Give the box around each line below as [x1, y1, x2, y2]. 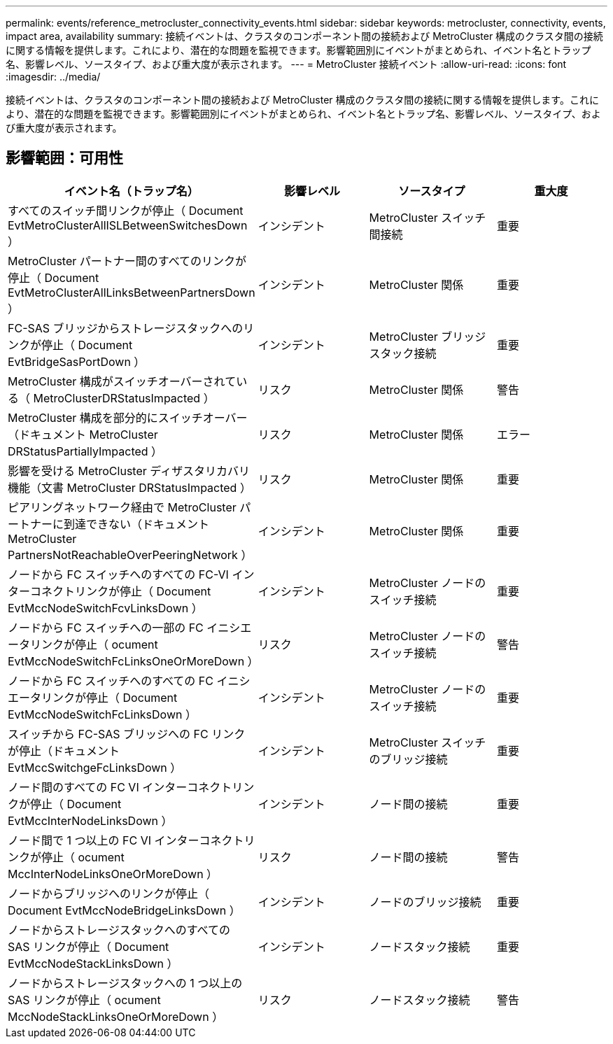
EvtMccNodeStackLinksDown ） [8, 956, 178, 971]
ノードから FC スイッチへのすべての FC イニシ [8, 673, 251, 688]
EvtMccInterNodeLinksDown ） [8, 813, 173, 828]
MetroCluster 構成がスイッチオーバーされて [8, 374, 237, 388]
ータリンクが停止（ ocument [8, 637, 158, 651]
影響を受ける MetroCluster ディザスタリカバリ [8, 463, 250, 478]
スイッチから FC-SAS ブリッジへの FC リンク [8, 726, 246, 741]
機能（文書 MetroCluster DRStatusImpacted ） [8, 480, 251, 495]
